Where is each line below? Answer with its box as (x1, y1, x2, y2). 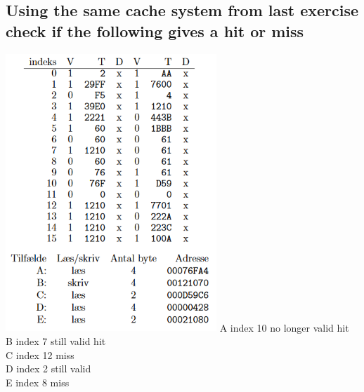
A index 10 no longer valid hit (219, 320, 349, 334)
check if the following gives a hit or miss (6, 20, 304, 41)
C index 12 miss (6, 347, 74, 362)
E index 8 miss (6, 374, 70, 389)
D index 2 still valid (6, 361, 91, 376)
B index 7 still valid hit (6, 334, 106, 349)
